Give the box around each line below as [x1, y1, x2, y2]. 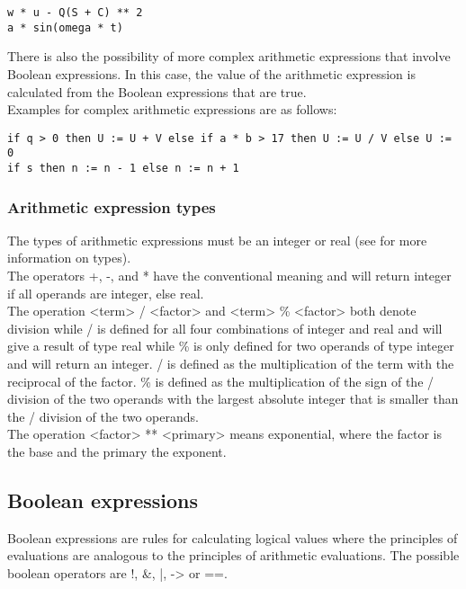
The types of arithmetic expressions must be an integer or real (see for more [7, 230, 427, 249]
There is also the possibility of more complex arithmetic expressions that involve [7, 47, 451, 66]
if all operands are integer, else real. [7, 283, 204, 302]
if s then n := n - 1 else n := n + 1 [7, 162, 239, 174]
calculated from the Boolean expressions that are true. [7, 82, 307, 101]
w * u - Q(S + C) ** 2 [7, 6, 143, 19]
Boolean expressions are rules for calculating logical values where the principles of [7, 528, 458, 547]
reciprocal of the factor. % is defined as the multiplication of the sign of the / [7, 371, 435, 390]
